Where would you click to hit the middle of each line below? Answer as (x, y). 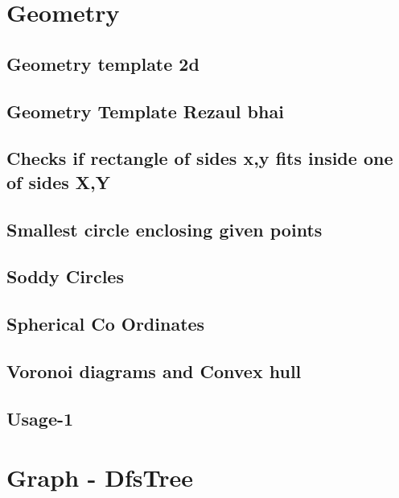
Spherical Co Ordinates (106, 324)
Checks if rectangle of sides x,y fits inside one (200, 158)
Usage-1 (40, 418)
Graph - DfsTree (100, 477)
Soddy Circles (65, 276)
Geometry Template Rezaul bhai (145, 111)
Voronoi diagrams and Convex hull (154, 370)
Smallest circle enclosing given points (165, 229)
